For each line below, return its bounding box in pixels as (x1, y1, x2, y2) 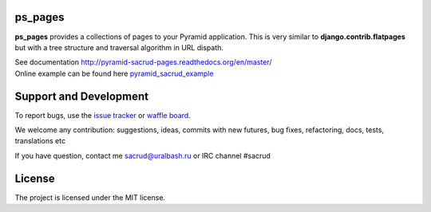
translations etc (14, 136, 66, 146)
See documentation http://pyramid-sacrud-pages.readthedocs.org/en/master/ (14, 57, 272, 67)
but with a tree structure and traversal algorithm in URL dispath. (14, 42, 223, 52)
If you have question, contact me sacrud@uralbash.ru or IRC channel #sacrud (14, 151, 271, 160)
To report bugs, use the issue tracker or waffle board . (14, 110, 191, 120)
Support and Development (14, 89, 149, 103)
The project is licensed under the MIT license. (14, 192, 166, 202)
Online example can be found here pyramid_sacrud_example (14, 69, 214, 78)
